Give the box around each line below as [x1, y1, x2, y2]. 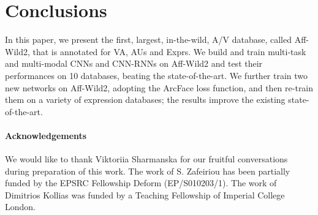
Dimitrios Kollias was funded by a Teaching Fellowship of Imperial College [5, 188, 285, 201]
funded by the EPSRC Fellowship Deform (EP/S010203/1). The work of [5, 176, 277, 189]
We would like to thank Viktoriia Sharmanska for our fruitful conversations [5, 153, 288, 165]
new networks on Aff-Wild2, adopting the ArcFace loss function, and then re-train [5, 81, 314, 94]
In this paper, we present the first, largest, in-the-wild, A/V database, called [5, 33, 292, 46]
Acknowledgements [5, 129, 87, 141]
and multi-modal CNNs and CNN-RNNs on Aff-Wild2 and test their [5, 57, 263, 70]
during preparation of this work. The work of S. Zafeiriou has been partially [5, 164, 290, 177]
